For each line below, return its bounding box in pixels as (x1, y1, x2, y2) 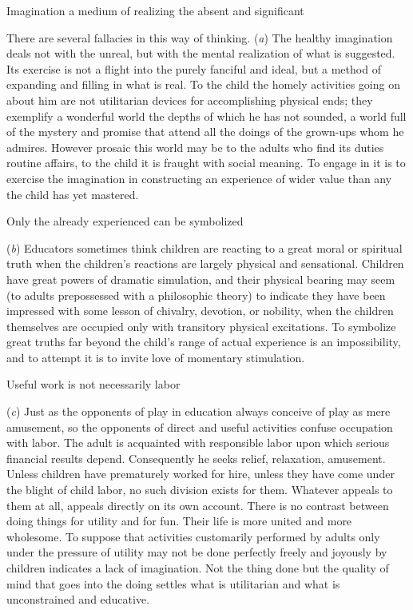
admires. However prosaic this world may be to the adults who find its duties (6, 138, 384, 155)
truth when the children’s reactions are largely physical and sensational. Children (6, 255, 404, 272)
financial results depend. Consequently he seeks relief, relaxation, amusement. (6, 449, 386, 466)
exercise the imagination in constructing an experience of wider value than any (6, 169, 392, 186)
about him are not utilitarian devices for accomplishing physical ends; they (6, 91, 373, 108)
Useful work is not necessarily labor (6, 376, 181, 393)
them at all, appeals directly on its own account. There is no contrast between (6, 496, 389, 513)
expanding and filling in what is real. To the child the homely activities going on (6, 76, 400, 93)
